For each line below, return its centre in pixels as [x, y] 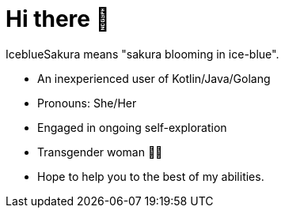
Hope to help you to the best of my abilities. [151, 176]
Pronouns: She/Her [87, 103]
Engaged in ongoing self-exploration [132, 127]
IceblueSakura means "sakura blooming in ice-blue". [142, 54]
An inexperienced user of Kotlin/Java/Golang [154, 78]
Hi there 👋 [58, 19]
